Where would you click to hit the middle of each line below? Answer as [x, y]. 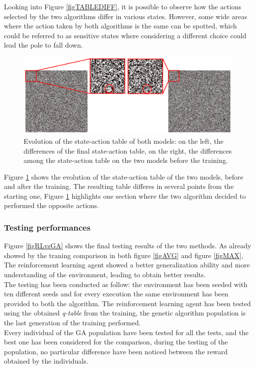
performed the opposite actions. [52, 205]
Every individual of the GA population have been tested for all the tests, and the [126, 332]
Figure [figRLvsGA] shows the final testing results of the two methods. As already [128, 246]
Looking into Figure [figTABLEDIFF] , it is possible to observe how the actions [123, 6]
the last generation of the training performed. [72, 323]
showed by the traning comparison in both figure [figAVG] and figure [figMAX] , [124, 255]
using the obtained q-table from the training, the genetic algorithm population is [125, 313]
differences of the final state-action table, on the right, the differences [128, 150]
